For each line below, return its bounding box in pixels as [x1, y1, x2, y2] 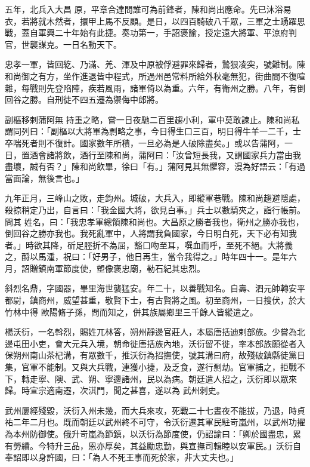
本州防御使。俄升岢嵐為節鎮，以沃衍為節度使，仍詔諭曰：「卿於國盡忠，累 [13, 428, 301, 440]
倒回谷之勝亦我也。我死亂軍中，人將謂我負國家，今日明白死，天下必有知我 [5, 227, 297, 239]
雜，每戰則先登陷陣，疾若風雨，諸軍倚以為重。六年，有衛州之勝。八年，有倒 [5, 81, 305, 94]
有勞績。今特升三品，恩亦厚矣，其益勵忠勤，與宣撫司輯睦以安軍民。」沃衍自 [5, 439, 301, 451]
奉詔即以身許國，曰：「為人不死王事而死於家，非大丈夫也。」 [5, 451, 238, 463]
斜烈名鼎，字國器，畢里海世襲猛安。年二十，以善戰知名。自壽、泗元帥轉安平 [5, 282, 305, 294]
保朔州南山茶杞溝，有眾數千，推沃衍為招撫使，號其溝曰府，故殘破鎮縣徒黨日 [5, 349, 305, 361]
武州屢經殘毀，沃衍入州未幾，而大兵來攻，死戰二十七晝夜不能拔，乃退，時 [5, 404, 297, 416]
